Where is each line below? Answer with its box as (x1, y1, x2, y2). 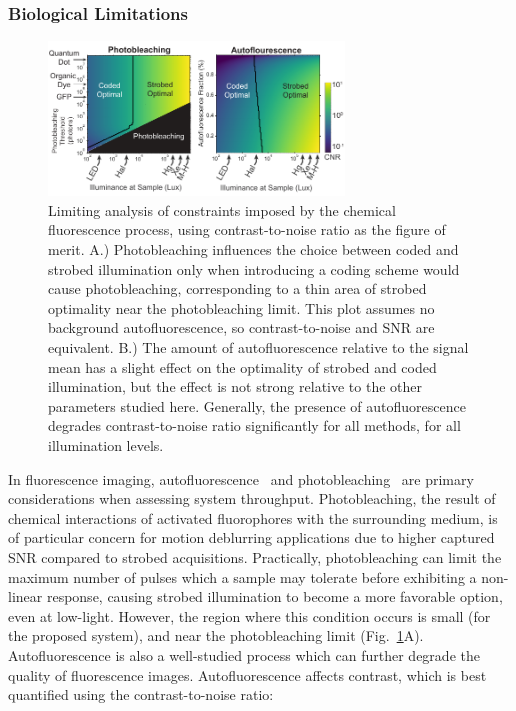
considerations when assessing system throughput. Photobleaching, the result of (8, 488, 496, 509)
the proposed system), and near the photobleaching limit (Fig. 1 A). (8, 625, 424, 646)
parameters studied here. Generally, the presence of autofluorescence (48, 395, 466, 416)
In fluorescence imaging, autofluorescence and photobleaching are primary (8, 468, 474, 489)
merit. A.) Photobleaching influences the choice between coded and (48, 239, 459, 260)
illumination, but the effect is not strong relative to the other (48, 376, 422, 397)
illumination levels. (48, 435, 164, 455)
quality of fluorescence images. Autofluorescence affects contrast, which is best (8, 664, 487, 685)
